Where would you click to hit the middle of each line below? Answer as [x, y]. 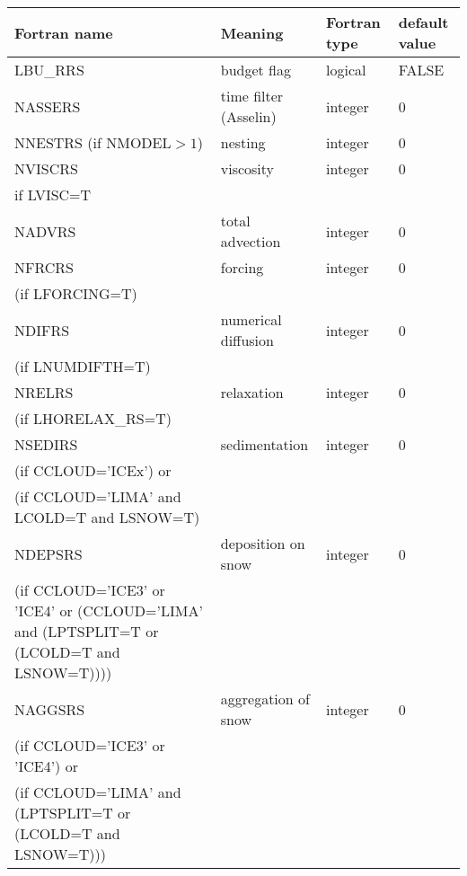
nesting [243, 142]
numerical [251, 319]
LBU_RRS [49, 70]
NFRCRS [44, 267]
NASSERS [48, 106]
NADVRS [45, 231]
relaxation [252, 392]
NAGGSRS [50, 709]
